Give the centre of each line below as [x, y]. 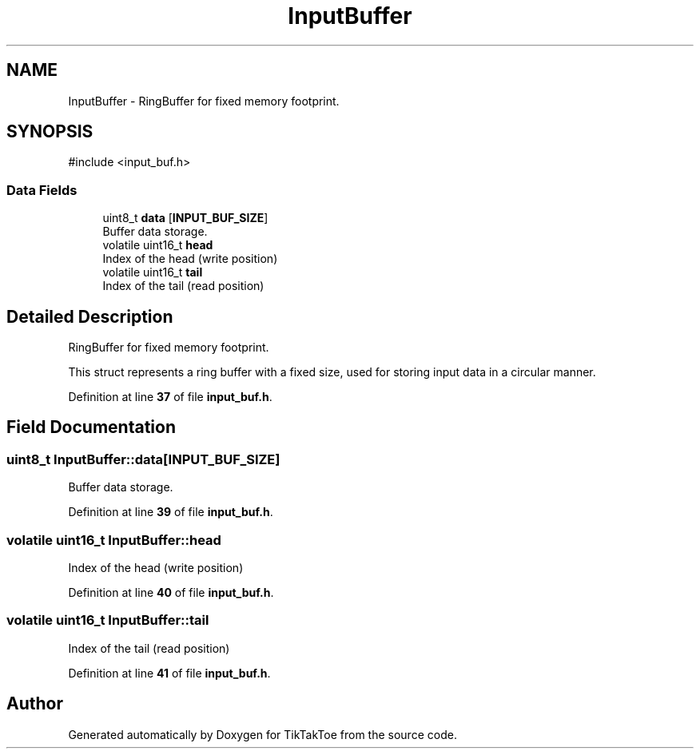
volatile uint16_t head [158, 245]
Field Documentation [91, 427]
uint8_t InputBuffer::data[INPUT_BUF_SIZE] [143, 459]
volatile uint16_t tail [153, 272]
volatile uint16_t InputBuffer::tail [108, 620]
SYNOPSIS [50, 132]
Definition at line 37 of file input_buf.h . [170, 397]
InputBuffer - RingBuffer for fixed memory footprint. [204, 101]
